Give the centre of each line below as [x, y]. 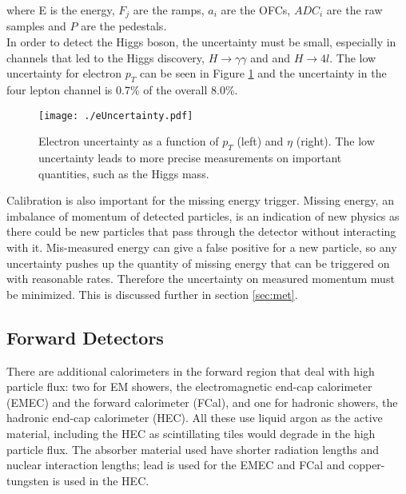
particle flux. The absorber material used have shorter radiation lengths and [193, 449]
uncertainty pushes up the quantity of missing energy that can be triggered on [198, 263]
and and [271, 57]
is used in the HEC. [101, 480]
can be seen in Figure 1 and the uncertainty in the [263, 73]
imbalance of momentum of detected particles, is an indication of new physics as [203, 215]
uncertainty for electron [64, 73]
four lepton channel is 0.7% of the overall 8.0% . [122, 90]
